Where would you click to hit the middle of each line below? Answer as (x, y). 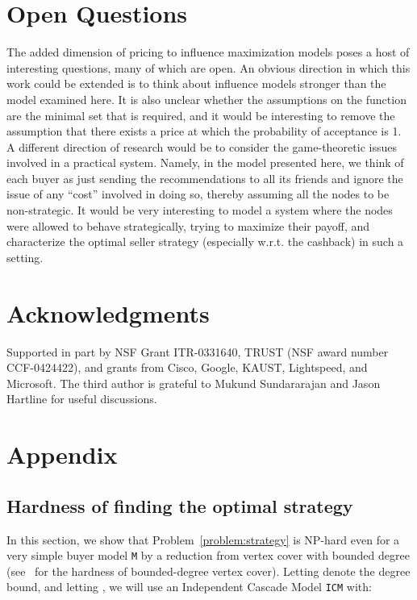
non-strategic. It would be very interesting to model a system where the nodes (200, 210)
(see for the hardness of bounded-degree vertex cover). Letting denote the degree (208, 571)
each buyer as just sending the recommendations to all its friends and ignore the (205, 178)
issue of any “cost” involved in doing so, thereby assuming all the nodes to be (198, 194)
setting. (25, 257)
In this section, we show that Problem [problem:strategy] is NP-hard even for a (203, 539)
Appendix (62, 454)
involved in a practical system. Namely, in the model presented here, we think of (205, 162)
